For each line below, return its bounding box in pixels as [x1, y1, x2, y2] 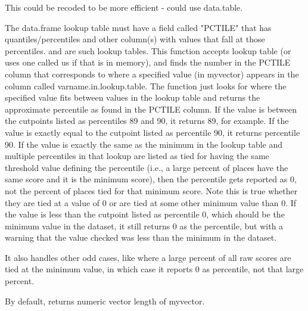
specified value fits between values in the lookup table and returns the [5, 91, 260, 104]
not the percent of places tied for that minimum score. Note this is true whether [5, 184, 298, 197]
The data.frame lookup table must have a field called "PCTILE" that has [5, 21, 272, 33]
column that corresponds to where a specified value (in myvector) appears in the [5, 67, 299, 80]
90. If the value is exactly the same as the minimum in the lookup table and [5, 138, 283, 150]
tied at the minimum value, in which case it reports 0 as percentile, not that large [5, 263, 304, 275]
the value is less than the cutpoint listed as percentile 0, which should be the [5, 208, 285, 220]
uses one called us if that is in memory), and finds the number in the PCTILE [5, 56, 291, 69]
